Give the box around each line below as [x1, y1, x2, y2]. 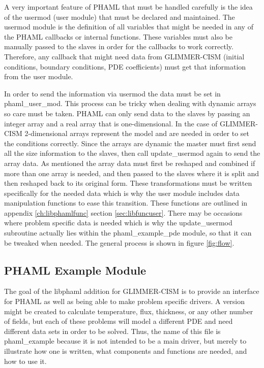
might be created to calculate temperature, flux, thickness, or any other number [4, 306, 253, 316]
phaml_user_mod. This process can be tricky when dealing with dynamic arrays [4, 98, 256, 109]
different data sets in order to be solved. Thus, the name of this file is [4, 325, 221, 336]
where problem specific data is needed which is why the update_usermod [4, 217, 232, 228]
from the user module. [4, 71, 73, 82]
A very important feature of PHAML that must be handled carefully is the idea [4, 2, 253, 12]
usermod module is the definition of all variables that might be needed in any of [4, 21, 253, 32]
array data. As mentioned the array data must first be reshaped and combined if [4, 157, 255, 168]
